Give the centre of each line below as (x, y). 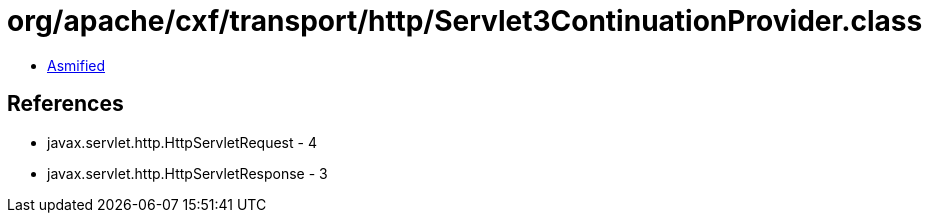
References (65, 104)
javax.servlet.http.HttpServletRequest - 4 (182, 142)
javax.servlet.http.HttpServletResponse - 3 (187, 173)
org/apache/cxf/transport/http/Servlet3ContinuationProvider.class (465, 21)
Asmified (76, 65)
